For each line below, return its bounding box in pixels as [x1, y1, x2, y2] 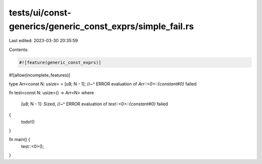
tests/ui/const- [9, 7, 71, 18]
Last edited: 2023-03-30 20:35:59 [9, 38, 78, 44]
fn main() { [9, 136, 31, 143]
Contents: [9, 47, 29, 52]
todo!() [21, 119, 35, 125]
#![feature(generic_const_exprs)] [19, 60, 101, 65]
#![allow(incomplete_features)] [9, 72, 70, 78]
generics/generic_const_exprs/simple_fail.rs [9, 21, 194, 32]
